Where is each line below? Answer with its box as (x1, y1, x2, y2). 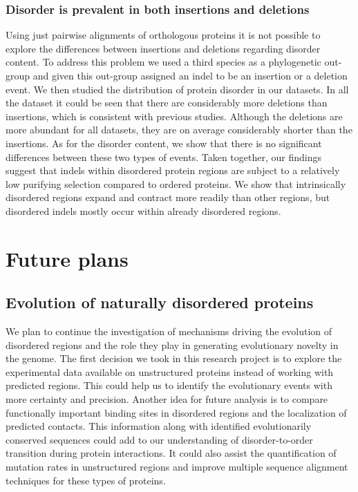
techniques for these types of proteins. (6, 473, 166, 487)
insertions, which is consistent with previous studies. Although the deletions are (6, 108, 343, 123)
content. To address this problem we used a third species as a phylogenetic (6, 55, 321, 69)
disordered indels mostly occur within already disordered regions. (6, 203, 281, 218)
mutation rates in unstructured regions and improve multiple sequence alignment (6, 460, 348, 474)
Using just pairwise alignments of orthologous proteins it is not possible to (6, 28, 321, 42)
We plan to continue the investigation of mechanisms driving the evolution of (6, 324, 332, 339)
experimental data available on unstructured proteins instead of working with (6, 364, 334, 379)
